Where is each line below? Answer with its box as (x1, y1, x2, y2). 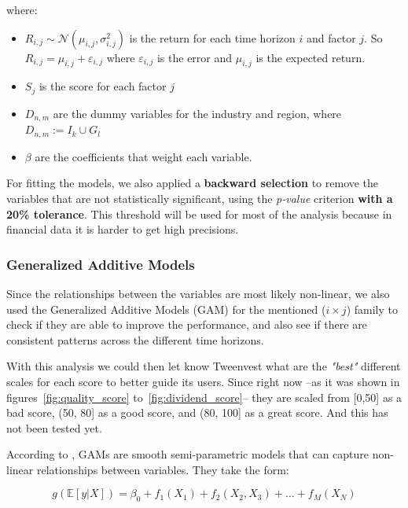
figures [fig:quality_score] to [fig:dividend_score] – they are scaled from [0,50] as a (6, 388, 402, 405)
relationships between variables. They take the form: (36, 461, 289, 477)
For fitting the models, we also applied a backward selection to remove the (6, 175, 379, 191)
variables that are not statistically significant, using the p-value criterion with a (6, 190, 393, 206)
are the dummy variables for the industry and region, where (53, 105, 342, 121)
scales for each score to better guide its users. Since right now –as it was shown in (6, 373, 400, 389)
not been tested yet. (6, 419, 102, 436)
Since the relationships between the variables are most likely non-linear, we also (6, 285, 390, 301)
